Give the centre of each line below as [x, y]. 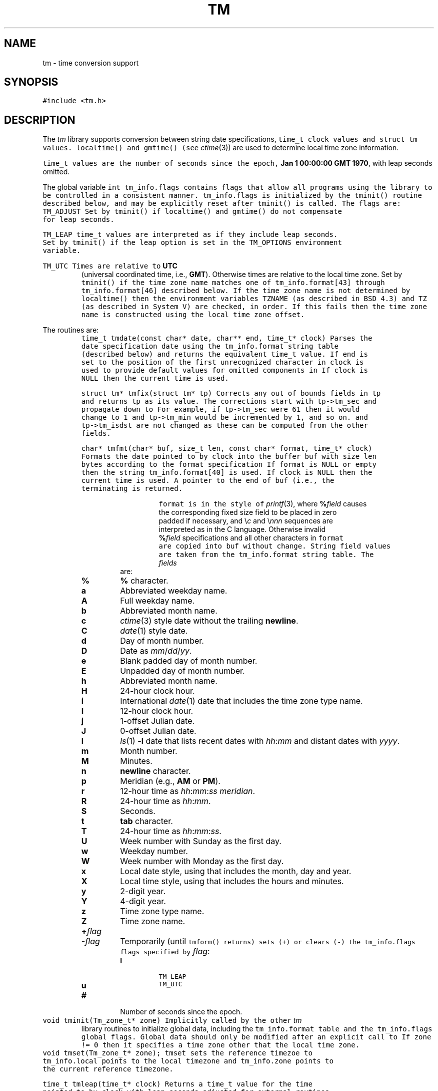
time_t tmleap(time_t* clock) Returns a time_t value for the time [177, 1084]
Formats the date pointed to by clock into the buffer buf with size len [229, 457]
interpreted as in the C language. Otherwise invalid [242, 529]
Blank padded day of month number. [189, 661]
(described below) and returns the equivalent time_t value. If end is [224, 354]
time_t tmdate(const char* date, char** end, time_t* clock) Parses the [227, 338]
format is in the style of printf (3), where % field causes [263, 504]
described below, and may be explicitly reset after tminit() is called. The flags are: [222, 204]
